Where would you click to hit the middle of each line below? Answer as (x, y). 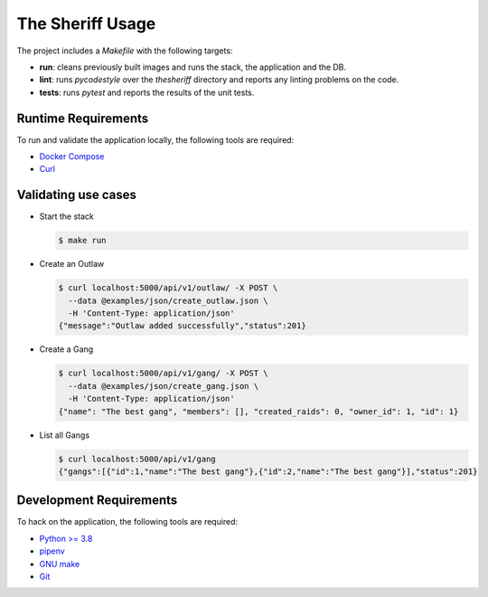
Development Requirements (97, 501)
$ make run (82, 241)
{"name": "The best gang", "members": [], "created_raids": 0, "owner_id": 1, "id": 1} (258, 411)
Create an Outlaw (72, 264)
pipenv (52, 551)
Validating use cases (77, 195)
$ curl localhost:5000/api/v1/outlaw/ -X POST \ (168, 288)
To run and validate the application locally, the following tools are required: (155, 139)
